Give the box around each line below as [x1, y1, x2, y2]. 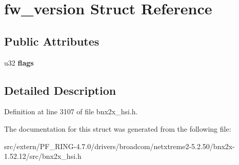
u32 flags [4, 57, 34, 68]
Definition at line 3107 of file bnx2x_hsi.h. [4, 106, 138, 117]
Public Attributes [4, 33, 99, 49]
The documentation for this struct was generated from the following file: [4, 123, 231, 134]
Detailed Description [4, 82, 116, 98]
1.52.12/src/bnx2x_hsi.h [4, 151, 82, 161]
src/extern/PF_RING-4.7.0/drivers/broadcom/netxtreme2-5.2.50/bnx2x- [4, 140, 235, 151]
